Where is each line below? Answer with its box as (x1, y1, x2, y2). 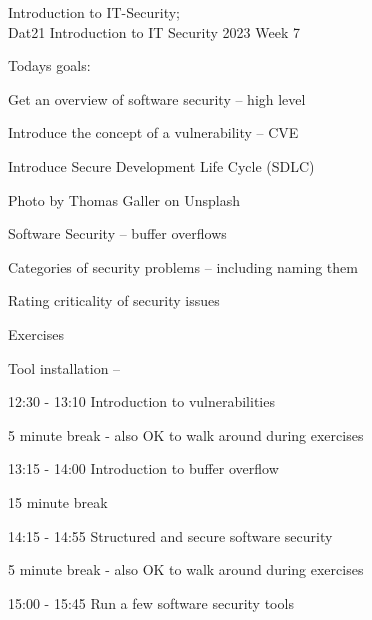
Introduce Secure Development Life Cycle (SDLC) (8, 155, 315, 176)
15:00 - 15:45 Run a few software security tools (8, 592, 294, 613)
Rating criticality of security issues (8, 290, 220, 311)
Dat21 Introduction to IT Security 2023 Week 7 (8, 21, 300, 42)
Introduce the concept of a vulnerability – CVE (8, 122, 299, 143)
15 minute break (8, 491, 108, 512)
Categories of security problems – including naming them (8, 256, 358, 277)
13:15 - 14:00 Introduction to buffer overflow (8, 458, 279, 479)
